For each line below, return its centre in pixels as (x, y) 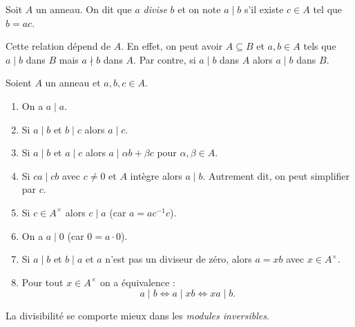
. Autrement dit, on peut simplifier (276, 175)
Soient (19, 83)
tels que (320, 46)
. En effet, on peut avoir (172, 46)
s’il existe (264, 9)
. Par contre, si (165, 59)
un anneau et (73, 83)
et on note (199, 9)
